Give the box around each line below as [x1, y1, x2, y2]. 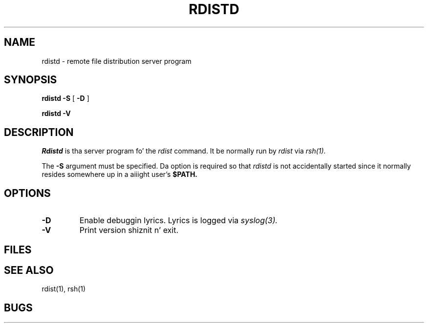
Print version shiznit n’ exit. [79, 225, 179, 235]
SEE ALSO [4, 264, 54, 276]
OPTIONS [4, 187, 51, 199]
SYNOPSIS [4, 74, 57, 86]
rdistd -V [42, 109, 71, 118]
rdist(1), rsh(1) [42, 285, 86, 293]
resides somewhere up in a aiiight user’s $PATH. [42, 170, 198, 179]
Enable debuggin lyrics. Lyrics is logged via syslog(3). [79, 215, 278, 226]
